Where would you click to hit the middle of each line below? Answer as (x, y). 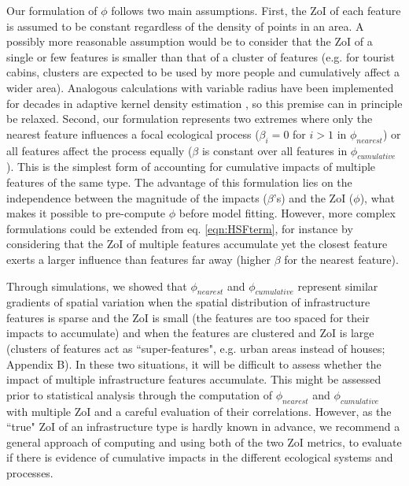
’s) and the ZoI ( (313, 197)
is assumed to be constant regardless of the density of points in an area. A (185, 26)
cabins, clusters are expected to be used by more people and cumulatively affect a (203, 72)
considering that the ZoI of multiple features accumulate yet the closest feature (197, 244)
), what (378, 197)
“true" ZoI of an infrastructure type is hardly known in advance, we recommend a (203, 427)
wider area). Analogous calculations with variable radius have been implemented (200, 87)
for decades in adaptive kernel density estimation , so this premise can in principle (204, 103)
